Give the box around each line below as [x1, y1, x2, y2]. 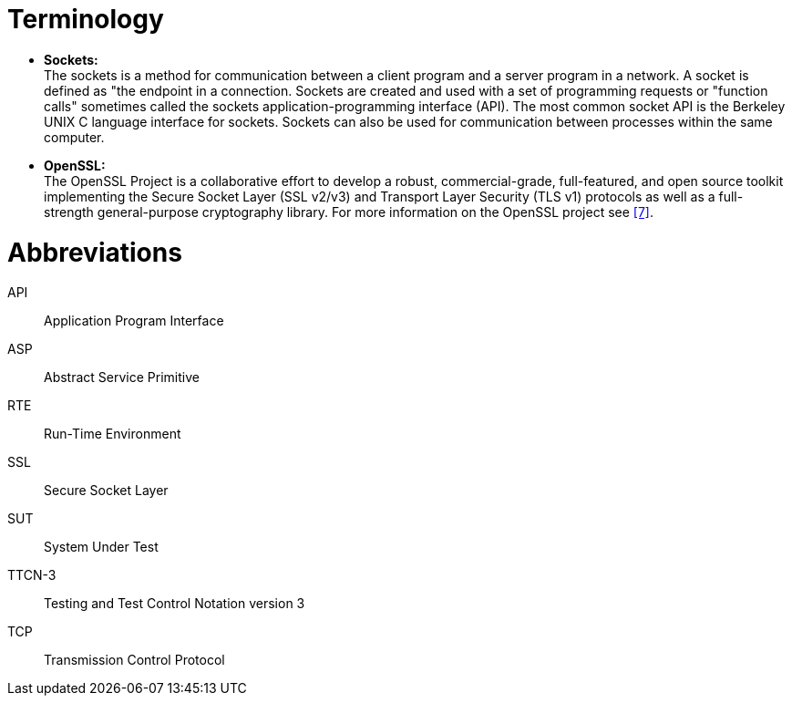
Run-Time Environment [44, 426, 181, 442]
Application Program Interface [44, 313, 224, 329]
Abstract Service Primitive [44, 369, 200, 386]
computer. [44, 129, 105, 145]
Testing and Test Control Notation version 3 [44, 595, 305, 612]
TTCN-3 [7, 567, 57, 584]
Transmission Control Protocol [44, 652, 225, 668]
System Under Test [44, 539, 159, 555]
